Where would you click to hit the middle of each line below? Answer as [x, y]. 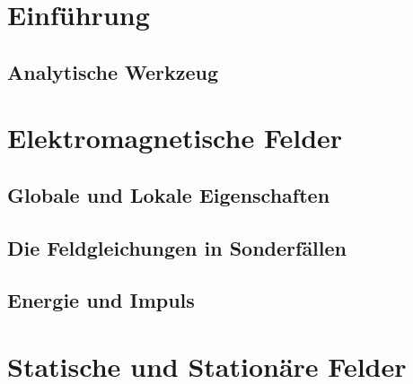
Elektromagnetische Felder [175, 138]
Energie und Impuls [101, 300]
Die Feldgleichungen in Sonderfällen [177, 247]
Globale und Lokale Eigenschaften [169, 194]
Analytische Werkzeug [113, 71]
